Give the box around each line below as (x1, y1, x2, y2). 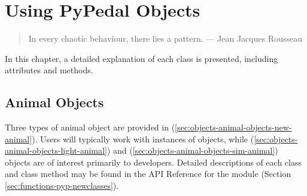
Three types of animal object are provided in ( (5, 121, 175, 133)
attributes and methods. (5, 64, 93, 76)
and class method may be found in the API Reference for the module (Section (5, 167, 291, 180)
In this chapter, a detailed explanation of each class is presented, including (5, 52, 278, 64)
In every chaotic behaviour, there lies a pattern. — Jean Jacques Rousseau (28, 32, 302, 45)
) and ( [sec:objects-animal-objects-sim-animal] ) (107, 144, 278, 157)
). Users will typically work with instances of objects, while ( (32, 132, 254, 145)
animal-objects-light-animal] (5, 144, 107, 157)
